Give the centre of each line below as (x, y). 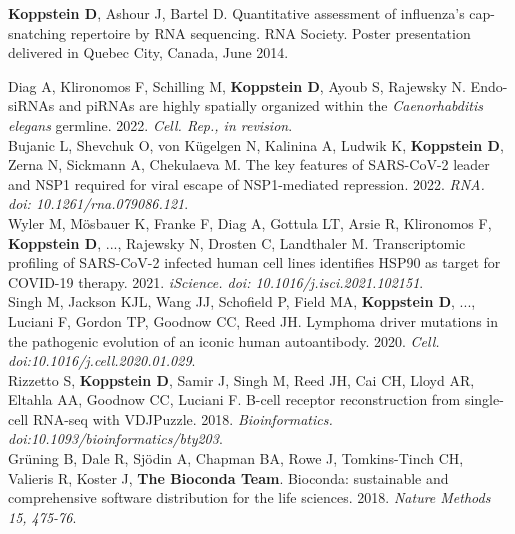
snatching (37, 32)
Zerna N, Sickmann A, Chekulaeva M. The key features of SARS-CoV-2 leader (249, 164)
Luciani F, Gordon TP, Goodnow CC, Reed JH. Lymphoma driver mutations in (253, 320)
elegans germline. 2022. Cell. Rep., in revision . (150, 124)
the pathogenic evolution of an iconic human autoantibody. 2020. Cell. (224, 340)
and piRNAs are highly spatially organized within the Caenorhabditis (270, 105)
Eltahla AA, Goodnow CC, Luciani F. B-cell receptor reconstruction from (234, 399)
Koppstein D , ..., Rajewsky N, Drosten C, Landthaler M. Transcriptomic (237, 242)
